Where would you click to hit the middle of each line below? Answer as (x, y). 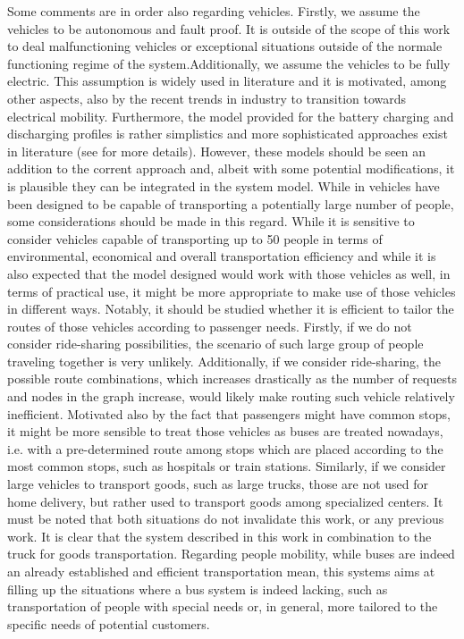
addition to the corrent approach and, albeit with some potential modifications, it (231, 168)
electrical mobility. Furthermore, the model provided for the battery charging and (231, 116)
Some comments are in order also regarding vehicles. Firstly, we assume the (214, 11)
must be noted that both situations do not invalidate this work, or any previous (226, 519)
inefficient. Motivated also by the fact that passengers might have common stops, (229, 413)
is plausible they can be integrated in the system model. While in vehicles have (224, 185)
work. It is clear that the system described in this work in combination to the (219, 536)
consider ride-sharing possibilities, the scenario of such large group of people (215, 344)
